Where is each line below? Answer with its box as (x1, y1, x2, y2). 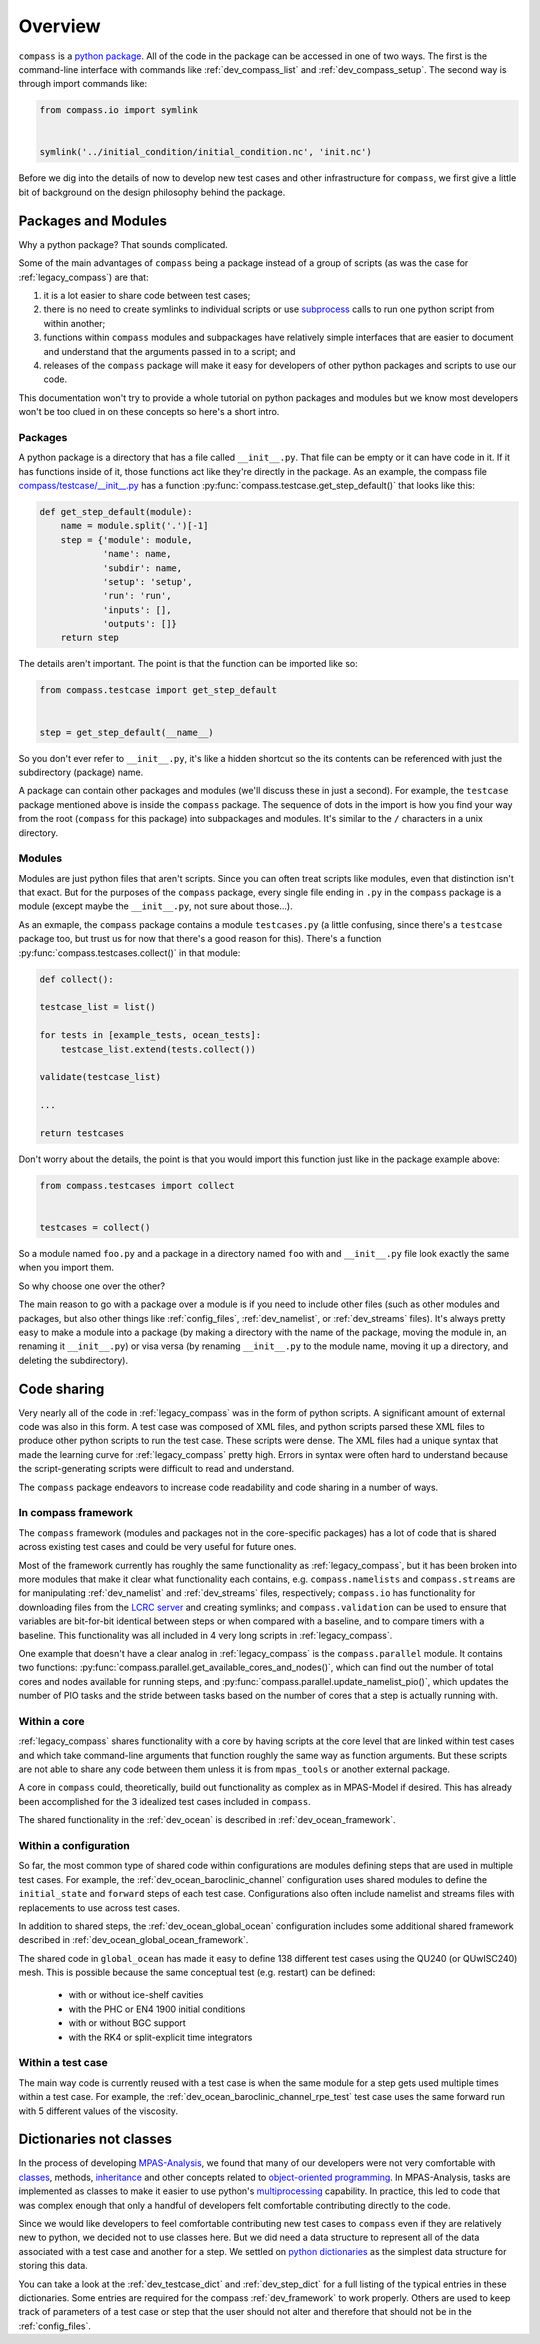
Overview (18, 15, 101, 37)
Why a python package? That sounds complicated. (18, 238, 229, 250)
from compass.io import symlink (39, 105, 199, 116)
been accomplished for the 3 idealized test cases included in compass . (18, 1795, 311, 1807)
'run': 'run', (102, 590, 172, 602)
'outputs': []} (102, 618, 177, 630)
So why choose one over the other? (18, 1280, 165, 1292)
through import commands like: (18, 78, 148, 90)
